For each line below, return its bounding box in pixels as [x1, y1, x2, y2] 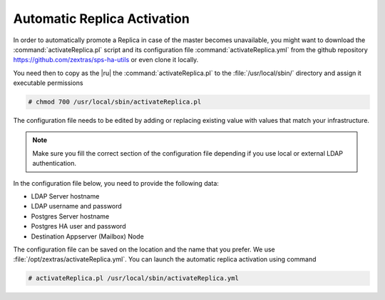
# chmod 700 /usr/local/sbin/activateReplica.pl [28, 98, 202, 106]
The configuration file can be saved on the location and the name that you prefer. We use [13, 245, 276, 254]
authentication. [32, 159, 77, 168]
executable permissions [13, 79, 83, 87]
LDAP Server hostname [31, 192, 100, 201]
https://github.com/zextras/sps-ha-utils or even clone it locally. [13, 56, 199, 64]
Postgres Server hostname [31, 211, 110, 221]
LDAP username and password [31, 202, 123, 211]
